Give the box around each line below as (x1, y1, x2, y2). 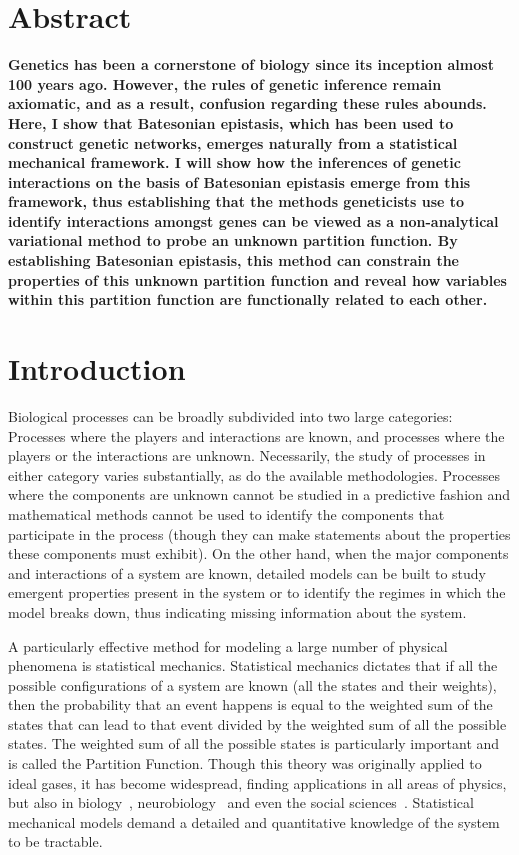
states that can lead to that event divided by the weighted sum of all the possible (8, 713, 507, 734)
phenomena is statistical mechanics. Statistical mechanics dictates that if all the (8, 655, 498, 676)
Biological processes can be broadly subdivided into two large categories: (8, 405, 453, 426)
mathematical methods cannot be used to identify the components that (8, 503, 445, 524)
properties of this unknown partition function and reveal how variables (8, 269, 507, 290)
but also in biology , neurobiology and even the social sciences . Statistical (8, 792, 474, 813)
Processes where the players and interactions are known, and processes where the (8, 425, 505, 446)
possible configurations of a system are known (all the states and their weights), (8, 674, 497, 695)
